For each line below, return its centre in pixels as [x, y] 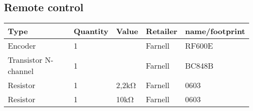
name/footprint [215, 31]
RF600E [199, 46]
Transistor [25, 60]
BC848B [199, 65]
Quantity [91, 31]
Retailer [162, 31]
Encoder [22, 46]
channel [21, 71]
